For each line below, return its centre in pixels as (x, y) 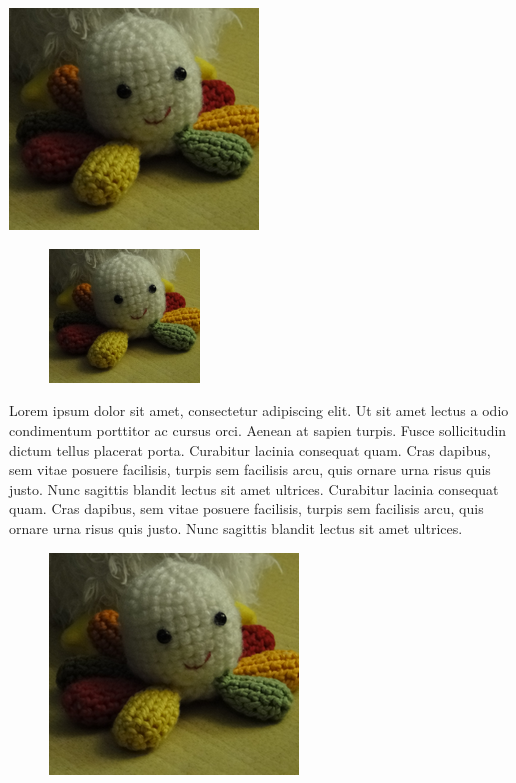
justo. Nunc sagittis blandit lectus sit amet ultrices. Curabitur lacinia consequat (254, 488)
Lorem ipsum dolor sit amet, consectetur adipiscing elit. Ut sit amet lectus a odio (259, 410)
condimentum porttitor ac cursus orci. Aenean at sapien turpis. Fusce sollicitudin (258, 430)
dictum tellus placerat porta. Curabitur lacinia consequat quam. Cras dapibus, (250, 449)
